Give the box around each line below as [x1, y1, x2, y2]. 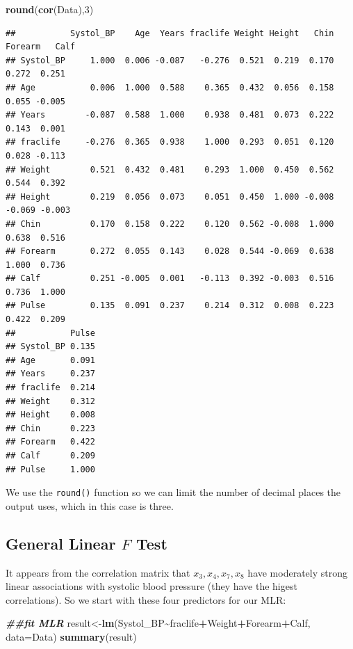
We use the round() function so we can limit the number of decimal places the [6, 485, 341, 499]
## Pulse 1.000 [6, 464, 95, 474]
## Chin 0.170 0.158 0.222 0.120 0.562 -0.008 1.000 [6, 218, 334, 229]
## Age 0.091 [6, 355, 95, 365]
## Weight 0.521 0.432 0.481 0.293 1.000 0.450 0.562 [6, 164, 334, 175]
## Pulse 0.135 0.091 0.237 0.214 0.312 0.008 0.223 [6, 301, 334, 311]
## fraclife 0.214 [6, 383, 95, 393]
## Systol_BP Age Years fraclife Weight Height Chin [6, 28, 334, 38]
